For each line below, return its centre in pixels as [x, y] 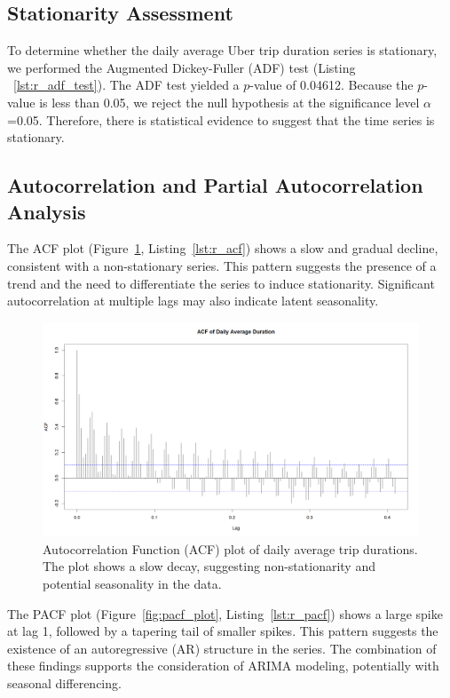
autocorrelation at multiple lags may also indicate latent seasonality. [193, 301]
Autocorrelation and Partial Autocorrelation [215, 185]
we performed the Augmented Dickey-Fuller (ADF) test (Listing [182, 67]
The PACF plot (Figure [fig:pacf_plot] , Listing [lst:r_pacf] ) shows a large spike [225, 613]
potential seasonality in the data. [132, 583]
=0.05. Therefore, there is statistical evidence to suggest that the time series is [221, 119]
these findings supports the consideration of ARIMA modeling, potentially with [223, 666]
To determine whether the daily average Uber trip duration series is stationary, [222, 50]
